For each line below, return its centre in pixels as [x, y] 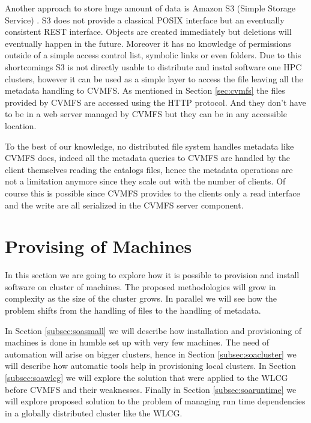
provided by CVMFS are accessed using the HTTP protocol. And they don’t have [155, 102]
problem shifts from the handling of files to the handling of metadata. [133, 310]
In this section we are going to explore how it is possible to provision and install [152, 275]
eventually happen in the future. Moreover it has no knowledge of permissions [148, 43]
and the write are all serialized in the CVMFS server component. [124, 205]
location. [21, 125]
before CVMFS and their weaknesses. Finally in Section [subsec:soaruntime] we [151, 389]
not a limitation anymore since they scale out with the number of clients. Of [145, 181]
